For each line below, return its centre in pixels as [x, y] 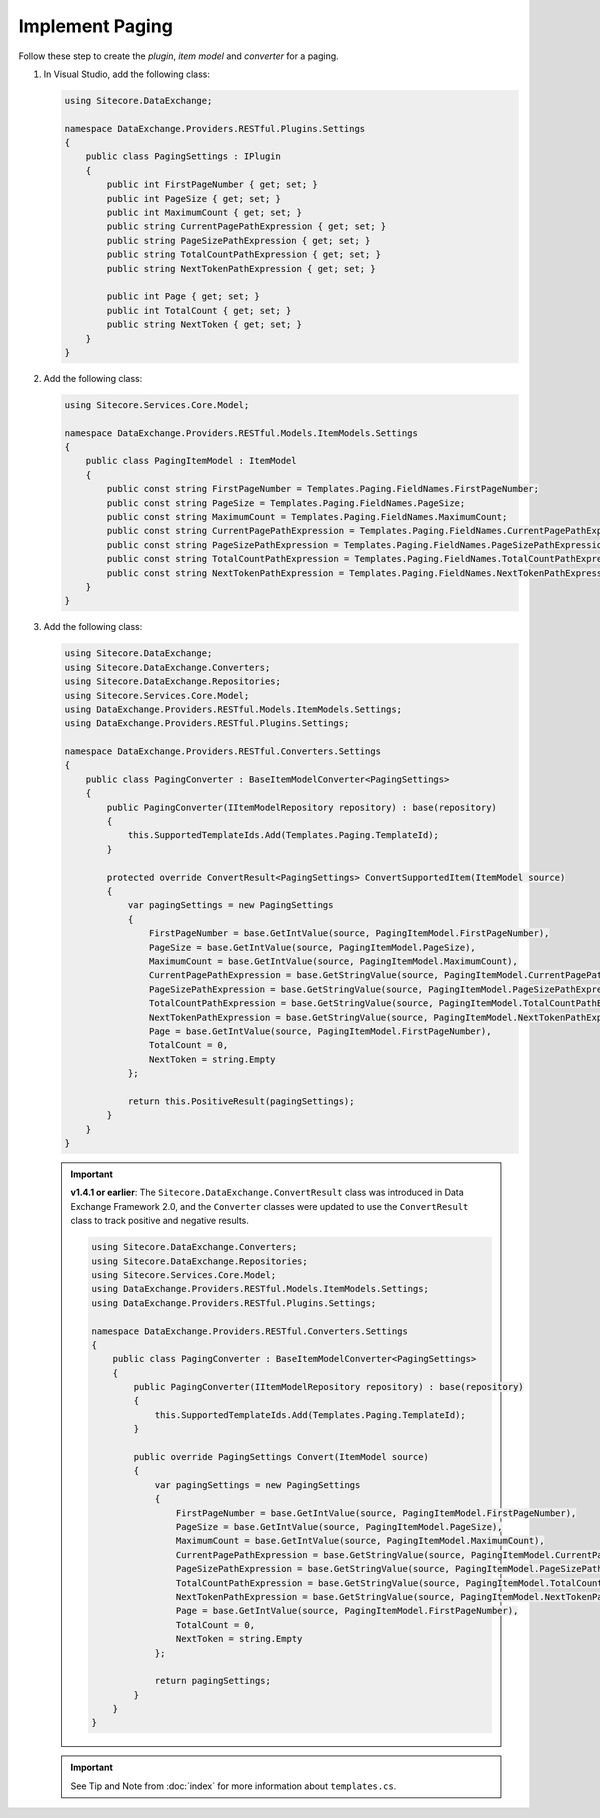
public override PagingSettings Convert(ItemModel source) [281, 1457]
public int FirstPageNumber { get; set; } [212, 184]
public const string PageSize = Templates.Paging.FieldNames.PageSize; [286, 503]
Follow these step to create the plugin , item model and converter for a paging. [178, 56]
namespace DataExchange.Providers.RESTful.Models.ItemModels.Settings [241, 433]
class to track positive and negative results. [160, 1221]
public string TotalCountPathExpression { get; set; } [244, 254]
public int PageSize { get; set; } [194, 198]
